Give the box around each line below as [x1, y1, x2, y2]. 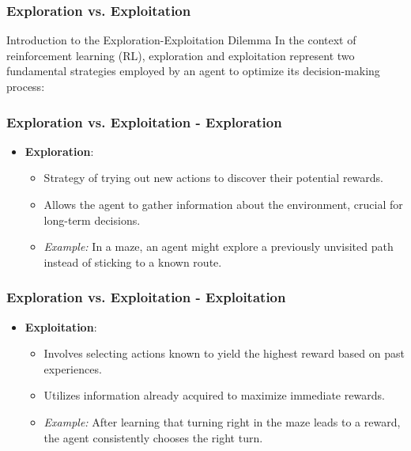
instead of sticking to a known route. [43, 253, 222, 270]
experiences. [43, 360, 102, 377]
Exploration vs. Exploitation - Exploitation [6, 287, 286, 307]
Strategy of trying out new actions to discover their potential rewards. [43, 169, 384, 186]
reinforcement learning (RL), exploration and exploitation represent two [6, 47, 355, 63]
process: [6, 78, 45, 94]
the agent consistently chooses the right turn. [43, 429, 263, 445]
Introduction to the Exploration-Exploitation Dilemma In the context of [6, 32, 356, 48]
